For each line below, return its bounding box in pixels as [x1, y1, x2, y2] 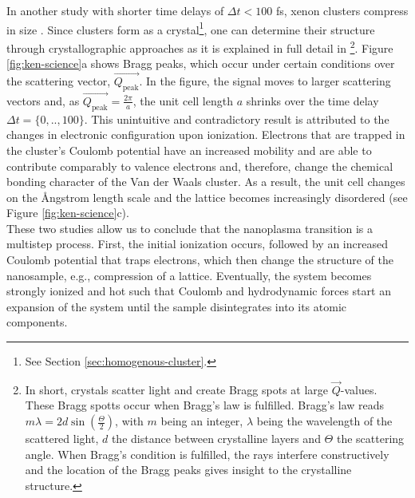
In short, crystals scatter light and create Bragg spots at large [25, 381, 329, 397]
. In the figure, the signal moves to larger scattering [139, 72, 391, 89]
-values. [340, 381, 377, 397]
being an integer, [160, 413, 243, 429]
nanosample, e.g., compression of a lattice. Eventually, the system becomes [6, 267, 372, 283]
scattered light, [25, 430, 99, 447]
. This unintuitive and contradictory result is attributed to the [84, 110, 389, 127]
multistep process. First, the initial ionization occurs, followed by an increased [6, 235, 388, 252]
